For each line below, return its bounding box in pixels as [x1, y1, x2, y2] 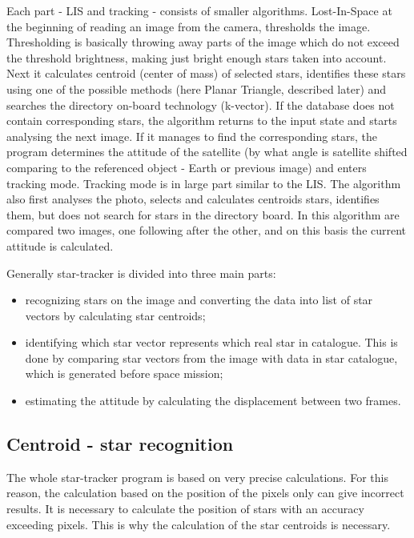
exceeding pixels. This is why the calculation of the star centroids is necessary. [6, 516, 391, 532]
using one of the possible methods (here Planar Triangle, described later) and [6, 80, 387, 97]
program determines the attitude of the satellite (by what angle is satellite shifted [6, 143, 408, 160]
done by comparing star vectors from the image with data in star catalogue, [25, 349, 398, 366]
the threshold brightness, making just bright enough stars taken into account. [6, 49, 387, 66]
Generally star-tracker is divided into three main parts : [6, 264, 276, 281]
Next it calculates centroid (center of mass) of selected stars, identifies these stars [6, 65, 406, 82]
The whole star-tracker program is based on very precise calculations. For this [6, 468, 388, 485]
